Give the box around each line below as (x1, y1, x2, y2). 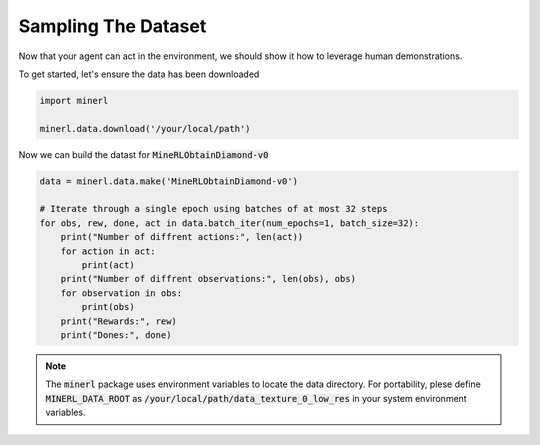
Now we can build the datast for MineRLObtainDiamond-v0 (18, 148, 269, 160)
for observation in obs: (60, 287, 183, 299)
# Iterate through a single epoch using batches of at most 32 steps (39, 203, 388, 215)
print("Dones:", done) (60, 329, 172, 340)
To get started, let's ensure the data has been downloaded (18, 68, 260, 80)
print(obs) (81, 301, 135, 313)
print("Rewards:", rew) (60, 315, 177, 327)
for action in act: (60, 245, 157, 257)
